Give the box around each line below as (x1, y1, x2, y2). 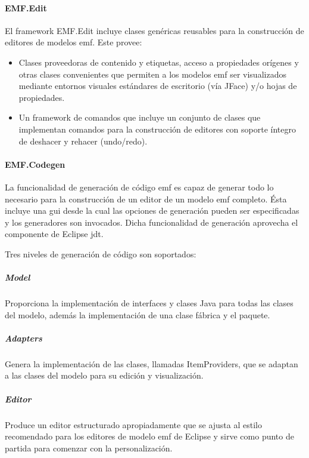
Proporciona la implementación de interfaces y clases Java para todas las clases (5, 297, 294, 309)
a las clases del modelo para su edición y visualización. (5, 369, 204, 382)
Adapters (5, 331, 42, 344)
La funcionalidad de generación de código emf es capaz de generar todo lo (5, 180, 274, 193)
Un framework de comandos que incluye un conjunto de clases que (18, 111, 261, 124)
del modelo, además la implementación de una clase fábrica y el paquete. (5, 308, 270, 321)
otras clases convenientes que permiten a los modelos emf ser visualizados (18, 67, 286, 80)
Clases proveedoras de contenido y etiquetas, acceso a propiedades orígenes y (18, 56, 299, 68)
